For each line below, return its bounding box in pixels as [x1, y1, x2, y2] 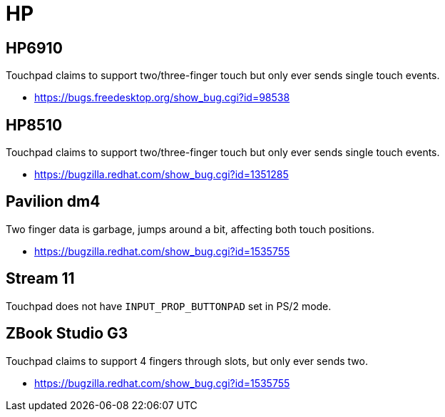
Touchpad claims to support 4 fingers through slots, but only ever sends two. [6, 354, 369, 367]
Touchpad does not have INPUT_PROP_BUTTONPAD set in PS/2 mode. [6, 299, 332, 312]
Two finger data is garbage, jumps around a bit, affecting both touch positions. [6, 222, 374, 235]
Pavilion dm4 [6, 192, 101, 211]
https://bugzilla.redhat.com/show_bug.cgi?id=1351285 [34, 168, 289, 181]
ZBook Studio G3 [6, 324, 128, 343]
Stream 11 [6, 269, 75, 288]
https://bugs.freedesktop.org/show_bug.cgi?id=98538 [34, 91, 290, 104]
